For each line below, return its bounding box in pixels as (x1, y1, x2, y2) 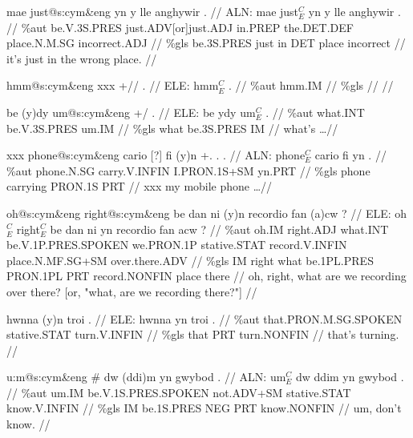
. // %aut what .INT (265, 103, 365, 120)
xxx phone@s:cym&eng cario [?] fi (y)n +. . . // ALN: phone (6, 147, 306, 163)
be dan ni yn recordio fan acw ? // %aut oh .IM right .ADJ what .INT (50, 220, 389, 237)
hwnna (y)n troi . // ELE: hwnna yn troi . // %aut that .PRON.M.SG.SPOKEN (6, 310, 403, 327)
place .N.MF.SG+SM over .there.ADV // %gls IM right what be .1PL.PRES (6, 251, 374, 268)
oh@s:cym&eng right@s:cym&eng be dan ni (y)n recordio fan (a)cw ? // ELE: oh (6, 204, 407, 221)
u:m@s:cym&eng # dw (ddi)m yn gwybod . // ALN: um (6, 368, 286, 385)
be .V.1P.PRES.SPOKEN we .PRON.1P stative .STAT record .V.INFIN (6, 236, 347, 253)
